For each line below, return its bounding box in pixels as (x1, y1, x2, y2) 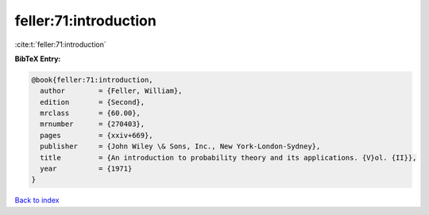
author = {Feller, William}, (40, 86, 183, 95)
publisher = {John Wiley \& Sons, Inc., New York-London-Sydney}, (40, 142, 321, 151)
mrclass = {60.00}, (40, 109, 141, 118)
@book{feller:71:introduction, (31, 75, 154, 84)
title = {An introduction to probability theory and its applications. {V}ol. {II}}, (40, 153, 417, 162)
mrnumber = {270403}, (40, 120, 145, 129)
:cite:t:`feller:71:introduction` (14, 40, 106, 49)
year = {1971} (40, 164, 133, 174)
